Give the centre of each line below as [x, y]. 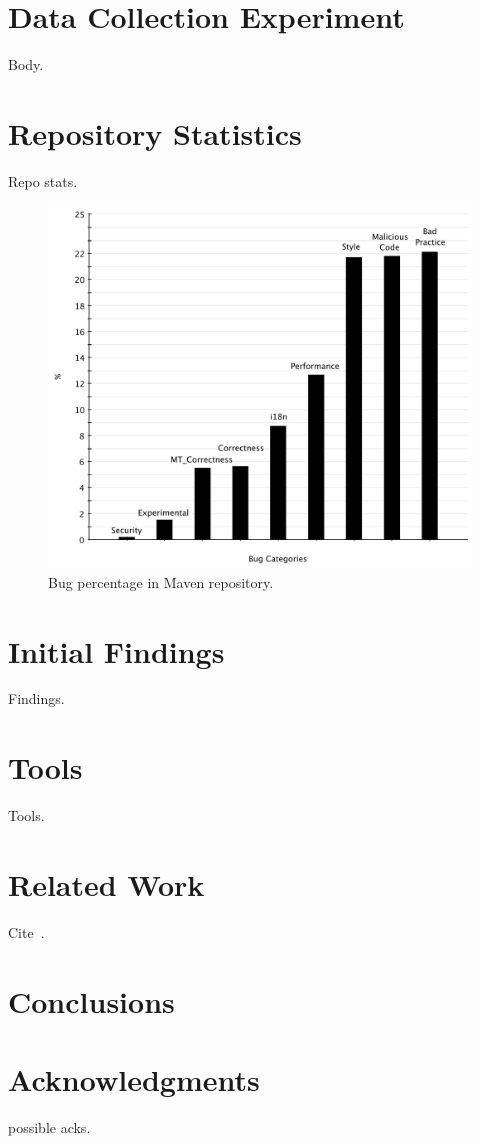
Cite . [26, 931]
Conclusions [91, 1000]
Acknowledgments [134, 1079]
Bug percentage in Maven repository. [161, 581]
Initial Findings [116, 650]
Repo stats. [43, 180]
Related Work [106, 883]
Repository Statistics [155, 132]
